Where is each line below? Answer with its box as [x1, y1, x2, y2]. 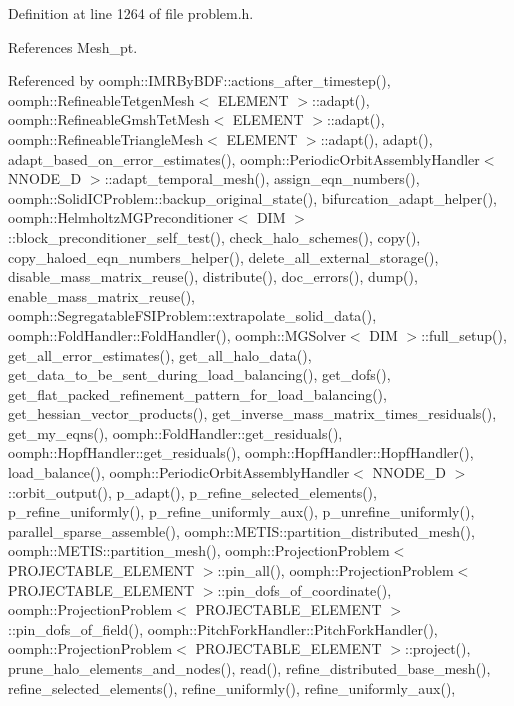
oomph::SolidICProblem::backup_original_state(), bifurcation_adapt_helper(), [8, 187, 498, 208]
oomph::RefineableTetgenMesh [8, 89, 195, 110]
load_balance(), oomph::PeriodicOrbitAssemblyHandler [8, 462, 350, 483]
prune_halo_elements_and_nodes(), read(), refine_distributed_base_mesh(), [8, 658, 491, 678]
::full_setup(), [421, 324, 507, 345]
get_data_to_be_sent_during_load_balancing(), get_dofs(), [8, 364, 391, 385]
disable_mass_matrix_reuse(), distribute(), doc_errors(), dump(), [8, 266, 418, 287]
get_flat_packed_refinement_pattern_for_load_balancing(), [8, 383, 387, 404]
